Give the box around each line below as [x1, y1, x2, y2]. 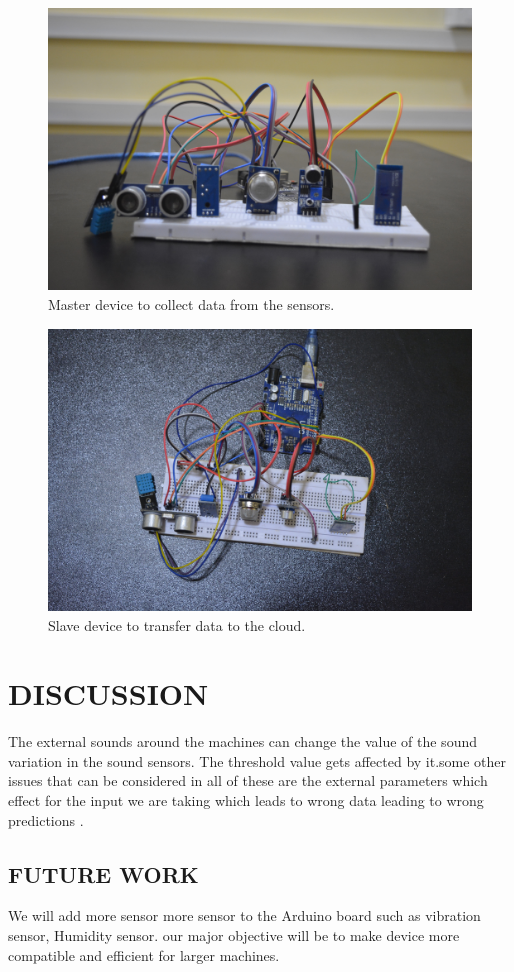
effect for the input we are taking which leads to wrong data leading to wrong [8, 790, 484, 811]
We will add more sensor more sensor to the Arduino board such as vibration [8, 905, 481, 926]
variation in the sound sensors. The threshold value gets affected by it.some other [8, 750, 507, 771]
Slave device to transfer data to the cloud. [48, 614, 306, 635]
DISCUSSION [8, 673, 209, 714]
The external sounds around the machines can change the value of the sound [8, 731, 477, 752]
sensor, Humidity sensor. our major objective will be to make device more [8, 925, 460, 946]
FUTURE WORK [8, 858, 199, 889]
